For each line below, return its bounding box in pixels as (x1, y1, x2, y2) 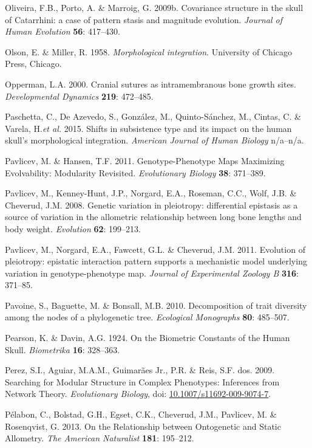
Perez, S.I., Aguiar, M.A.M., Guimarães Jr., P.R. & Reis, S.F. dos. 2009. (5, 364, 275, 376)
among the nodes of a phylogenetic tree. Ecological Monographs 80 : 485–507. (5, 311, 290, 323)
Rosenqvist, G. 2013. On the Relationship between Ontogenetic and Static (5, 419, 281, 432)
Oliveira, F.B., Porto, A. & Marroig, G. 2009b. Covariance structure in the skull (5, 1, 304, 13)
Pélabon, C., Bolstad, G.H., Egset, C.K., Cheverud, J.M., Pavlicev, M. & (5, 408, 277, 421)
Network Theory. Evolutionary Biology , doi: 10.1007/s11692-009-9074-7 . (5, 387, 271, 400)
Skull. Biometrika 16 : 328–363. (5, 343, 120, 356)
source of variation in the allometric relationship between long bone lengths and (5, 210, 302, 223)
